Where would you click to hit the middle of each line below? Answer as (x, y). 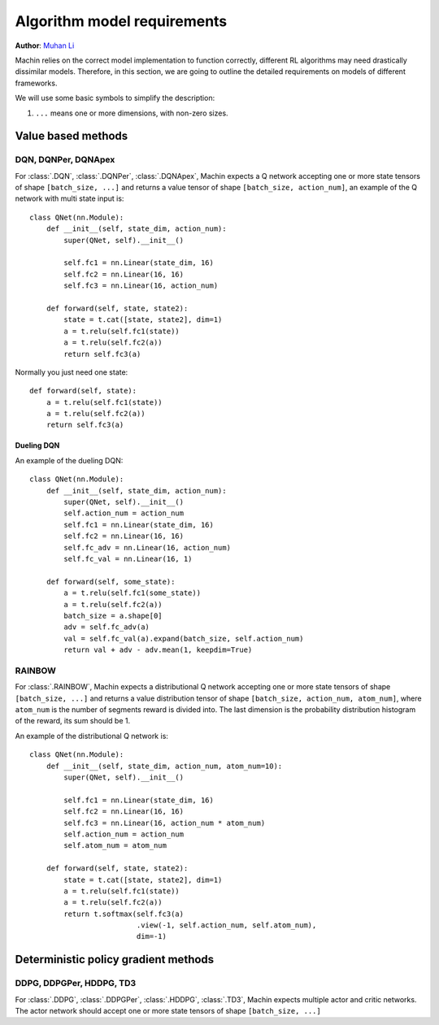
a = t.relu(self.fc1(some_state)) (133, 593)
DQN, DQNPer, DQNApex (65, 160)
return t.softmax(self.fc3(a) (124, 914)
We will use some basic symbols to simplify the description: (115, 98)
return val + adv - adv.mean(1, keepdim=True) (158, 650)
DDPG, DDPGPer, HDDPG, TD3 (76, 984)
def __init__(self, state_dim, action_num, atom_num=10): (164, 766)
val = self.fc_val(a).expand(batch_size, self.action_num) (184, 638)
